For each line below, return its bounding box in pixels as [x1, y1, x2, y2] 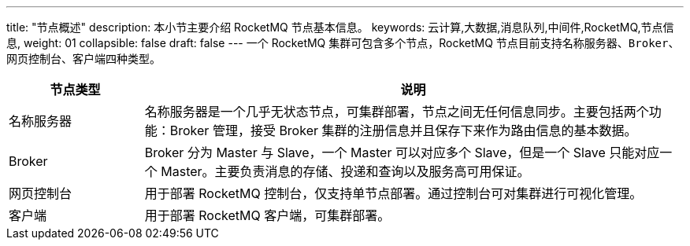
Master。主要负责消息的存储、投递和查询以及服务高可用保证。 [161, 163, 530, 179]
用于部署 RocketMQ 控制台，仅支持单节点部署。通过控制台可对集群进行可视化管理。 [144, 185, 643, 201]
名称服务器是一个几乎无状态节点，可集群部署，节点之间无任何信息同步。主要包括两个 [144, 104, 649, 119]
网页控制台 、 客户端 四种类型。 [6, 52, 161, 65]
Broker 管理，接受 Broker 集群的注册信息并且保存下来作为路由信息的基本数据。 [169, 123, 637, 138]
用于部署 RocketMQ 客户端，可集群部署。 [144, 207, 391, 223]
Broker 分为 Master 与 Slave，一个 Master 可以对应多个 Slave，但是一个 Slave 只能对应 [144, 145, 660, 160]
